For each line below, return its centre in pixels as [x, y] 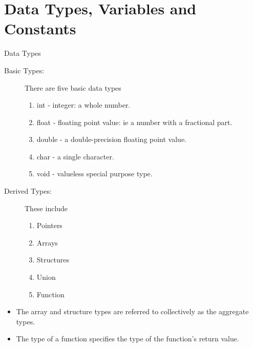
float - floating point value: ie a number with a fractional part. [134, 122]
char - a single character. [75, 156]
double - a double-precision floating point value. [112, 139]
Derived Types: [28, 191]
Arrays [47, 242]
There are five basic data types [73, 87]
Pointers [49, 225]
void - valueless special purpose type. [94, 173]
